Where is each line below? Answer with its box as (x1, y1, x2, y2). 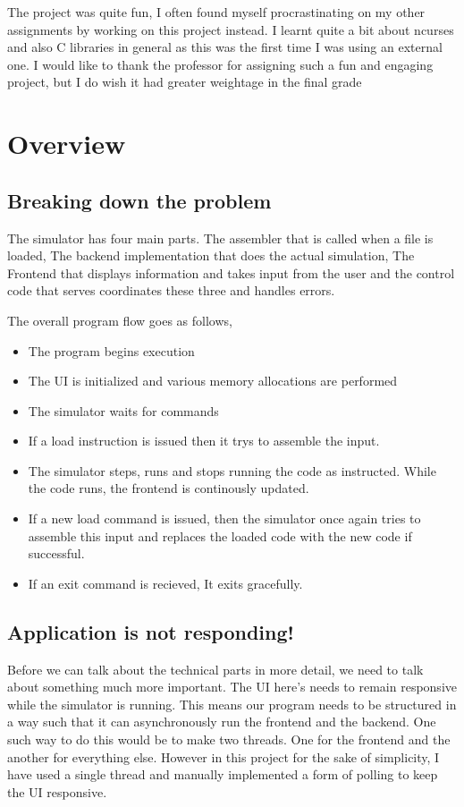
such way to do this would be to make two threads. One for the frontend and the (7, 730, 451, 749)
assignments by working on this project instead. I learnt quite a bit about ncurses (7, 20, 454, 38)
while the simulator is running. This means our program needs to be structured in (7, 694, 457, 713)
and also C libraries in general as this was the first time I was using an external (7, 38, 443, 56)
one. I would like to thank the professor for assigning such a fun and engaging (7, 55, 434, 73)
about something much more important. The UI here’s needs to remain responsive (7, 677, 457, 696)
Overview (7, 125, 126, 162)
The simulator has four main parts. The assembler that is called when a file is (7, 228, 434, 247)
